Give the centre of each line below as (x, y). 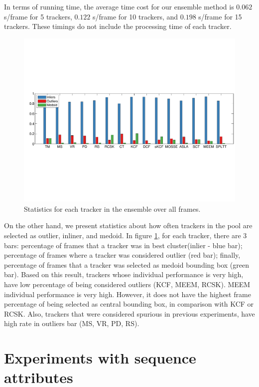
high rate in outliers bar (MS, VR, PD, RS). (72, 323)
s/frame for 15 (220, 16)
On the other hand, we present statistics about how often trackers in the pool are (128, 225)
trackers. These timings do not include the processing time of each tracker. (118, 26)
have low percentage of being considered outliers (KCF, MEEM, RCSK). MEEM (127, 284)
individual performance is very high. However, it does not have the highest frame (128, 294)
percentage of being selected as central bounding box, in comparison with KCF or (129, 304)
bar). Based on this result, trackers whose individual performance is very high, (124, 274)
